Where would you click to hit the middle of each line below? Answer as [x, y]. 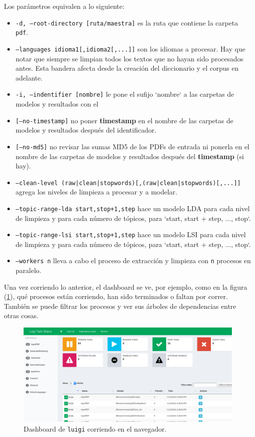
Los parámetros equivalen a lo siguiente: [64, 6]
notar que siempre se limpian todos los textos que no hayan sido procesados [129, 58]
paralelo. [28, 270]
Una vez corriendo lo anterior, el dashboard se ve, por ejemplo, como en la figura [126, 287]
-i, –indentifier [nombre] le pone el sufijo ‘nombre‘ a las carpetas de [125, 94]
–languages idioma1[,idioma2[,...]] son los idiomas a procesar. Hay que [130, 48]
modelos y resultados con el [57, 104]
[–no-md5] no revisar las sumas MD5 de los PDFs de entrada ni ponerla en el [132, 146]
